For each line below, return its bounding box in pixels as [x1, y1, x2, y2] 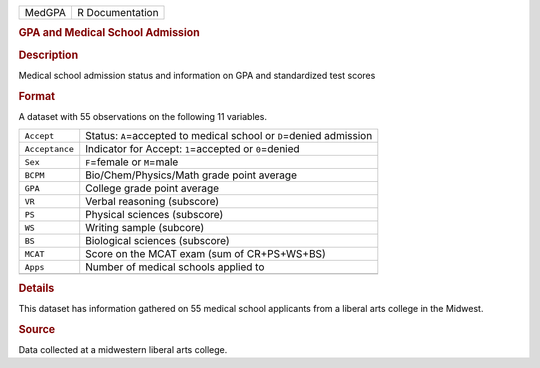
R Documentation [76, 6, 159, 19]
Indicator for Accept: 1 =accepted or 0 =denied [85, 142, 300, 156]
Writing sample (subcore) [85, 221, 205, 235]
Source [18, 322, 56, 336]
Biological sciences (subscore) [85, 234, 230, 248]
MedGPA [24, 6, 67, 19]
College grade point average [85, 181, 220, 195]
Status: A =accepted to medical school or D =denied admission [85, 129, 373, 143]
